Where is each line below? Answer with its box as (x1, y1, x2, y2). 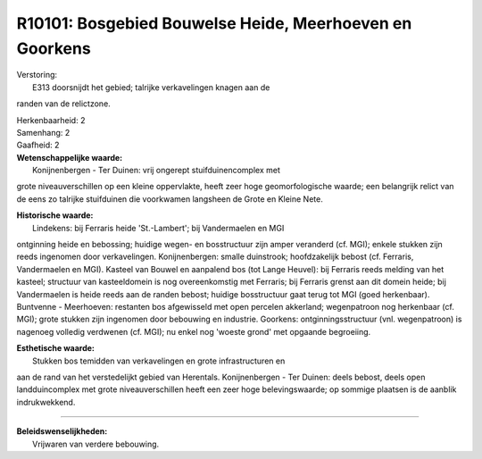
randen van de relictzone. (16, 98, 111, 109)
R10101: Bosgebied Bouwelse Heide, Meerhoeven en (16, 13, 412, 33)
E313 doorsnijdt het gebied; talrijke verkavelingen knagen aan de (32, 81, 270, 93)
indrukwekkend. (16, 396, 76, 407)
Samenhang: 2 (16, 127, 71, 138)
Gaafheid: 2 (16, 139, 60, 151)
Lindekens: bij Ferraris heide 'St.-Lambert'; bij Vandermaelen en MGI (32, 222, 285, 233)
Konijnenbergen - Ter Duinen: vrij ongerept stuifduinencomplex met (32, 165, 280, 176)
